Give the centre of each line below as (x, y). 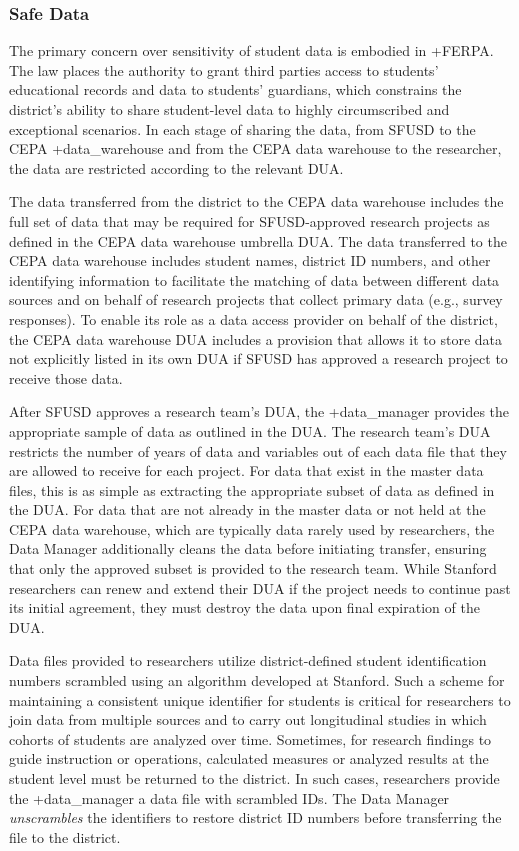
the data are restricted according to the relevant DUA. (176, 167)
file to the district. (65, 836)
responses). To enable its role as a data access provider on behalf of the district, (253, 318)
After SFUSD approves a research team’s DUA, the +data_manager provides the (259, 411)
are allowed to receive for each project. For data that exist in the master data (246, 470)
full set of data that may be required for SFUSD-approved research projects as (249, 220)
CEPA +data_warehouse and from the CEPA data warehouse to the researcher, (255, 148)
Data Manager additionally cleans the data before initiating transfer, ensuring (248, 548)
